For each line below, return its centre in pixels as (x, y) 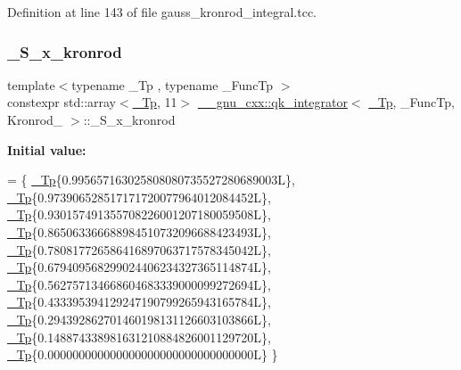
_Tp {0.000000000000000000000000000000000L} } (143, 354)
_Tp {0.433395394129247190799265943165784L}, (139, 302)
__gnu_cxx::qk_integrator (272, 102)
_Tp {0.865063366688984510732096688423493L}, (139, 231)
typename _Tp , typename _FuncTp (173, 84)
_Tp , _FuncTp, (412, 102)
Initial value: (47, 149)
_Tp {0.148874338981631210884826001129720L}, (139, 337)
